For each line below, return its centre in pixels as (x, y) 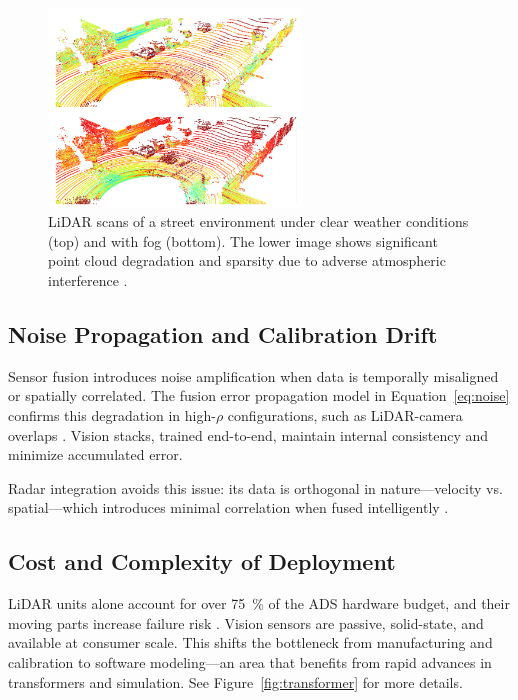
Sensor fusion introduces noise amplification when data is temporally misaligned (253, 375)
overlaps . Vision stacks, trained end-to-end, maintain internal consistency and (248, 434)
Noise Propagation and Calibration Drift (223, 334)
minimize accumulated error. (95, 454)
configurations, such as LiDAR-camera (345, 415)
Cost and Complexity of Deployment (202, 561)
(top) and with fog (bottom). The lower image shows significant (243, 240)
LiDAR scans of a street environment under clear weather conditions (258, 221)
